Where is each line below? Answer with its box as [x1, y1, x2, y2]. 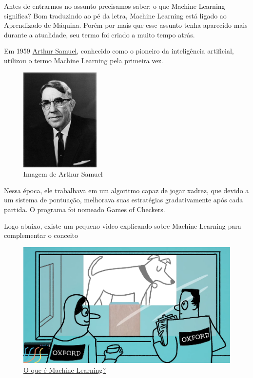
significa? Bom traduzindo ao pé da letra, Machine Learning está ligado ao [4, 10, 227, 20]
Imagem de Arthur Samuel [23, 169, 103, 179]
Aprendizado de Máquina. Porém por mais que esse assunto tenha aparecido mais [4, 20, 248, 30]
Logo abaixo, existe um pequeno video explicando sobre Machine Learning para [4, 220, 241, 231]
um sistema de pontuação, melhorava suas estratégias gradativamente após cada [4, 195, 243, 205]
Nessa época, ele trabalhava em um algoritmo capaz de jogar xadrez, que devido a [4, 185, 249, 195]
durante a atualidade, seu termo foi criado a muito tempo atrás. [4, 29, 195, 39]
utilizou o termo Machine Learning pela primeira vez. [4, 55, 163, 65]
